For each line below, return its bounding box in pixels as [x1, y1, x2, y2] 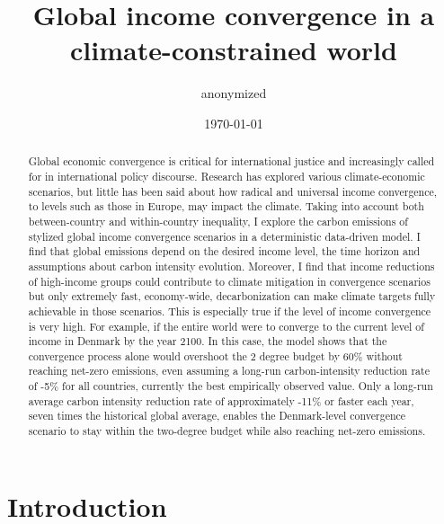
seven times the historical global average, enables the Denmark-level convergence [28, 408, 406, 423]
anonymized [200, 84, 267, 102]
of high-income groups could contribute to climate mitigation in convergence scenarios [28, 273, 431, 289]
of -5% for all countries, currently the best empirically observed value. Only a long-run [28, 378, 433, 394]
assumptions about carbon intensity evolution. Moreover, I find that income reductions [28, 258, 435, 273]
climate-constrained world [70, 31, 397, 68]
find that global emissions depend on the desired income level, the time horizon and [28, 244, 421, 259]
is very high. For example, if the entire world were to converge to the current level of [28, 318, 424, 333]
